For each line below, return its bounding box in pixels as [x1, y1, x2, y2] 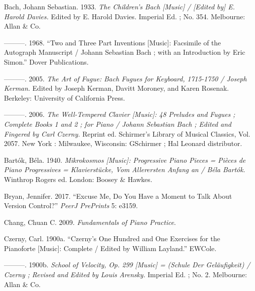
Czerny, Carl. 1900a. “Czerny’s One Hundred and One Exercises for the [4, 233, 220, 244]
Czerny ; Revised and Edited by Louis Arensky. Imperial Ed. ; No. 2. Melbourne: [4, 269, 247, 280]
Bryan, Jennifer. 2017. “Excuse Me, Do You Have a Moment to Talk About [4, 190, 232, 201]
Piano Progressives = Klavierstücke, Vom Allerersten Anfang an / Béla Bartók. [4, 164, 246, 175]
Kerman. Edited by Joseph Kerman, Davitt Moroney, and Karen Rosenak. [4, 83, 229, 93]
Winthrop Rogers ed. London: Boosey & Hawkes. [4, 174, 152, 184]
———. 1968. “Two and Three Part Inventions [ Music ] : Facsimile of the [4, 37, 221, 47]
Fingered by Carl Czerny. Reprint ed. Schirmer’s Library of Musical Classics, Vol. [4, 128, 251, 139]
